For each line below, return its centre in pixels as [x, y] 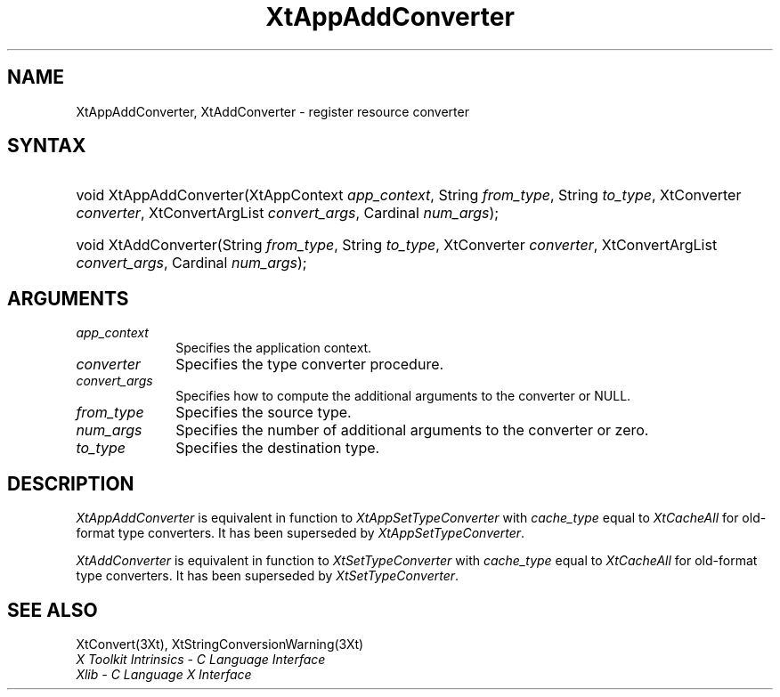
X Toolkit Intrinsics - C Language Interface [201, 659]
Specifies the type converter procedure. [310, 365]
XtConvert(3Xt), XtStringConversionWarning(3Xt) [220, 644]
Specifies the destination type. [278, 448]
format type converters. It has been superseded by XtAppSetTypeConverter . [301, 533]
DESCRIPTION [71, 483]
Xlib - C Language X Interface [164, 674]
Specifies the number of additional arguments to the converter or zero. [412, 430]
